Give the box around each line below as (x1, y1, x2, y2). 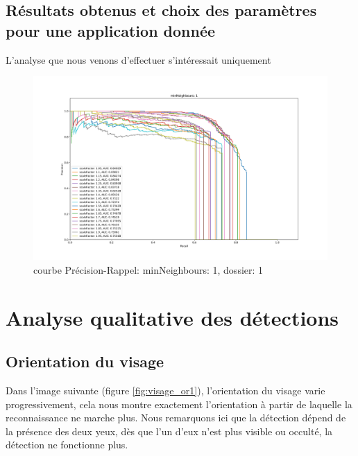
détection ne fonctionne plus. (6, 437, 128, 452)
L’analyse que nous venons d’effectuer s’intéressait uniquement (6, 52, 271, 67)
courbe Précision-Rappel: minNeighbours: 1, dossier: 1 (33, 262, 264, 277)
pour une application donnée (6, 19, 216, 41)
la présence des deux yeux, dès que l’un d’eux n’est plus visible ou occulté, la (6, 423, 333, 438)
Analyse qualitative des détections (6, 303, 339, 331)
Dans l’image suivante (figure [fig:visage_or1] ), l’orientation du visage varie (6, 383, 325, 397)
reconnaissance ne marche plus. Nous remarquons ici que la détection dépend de (6, 410, 346, 425)
